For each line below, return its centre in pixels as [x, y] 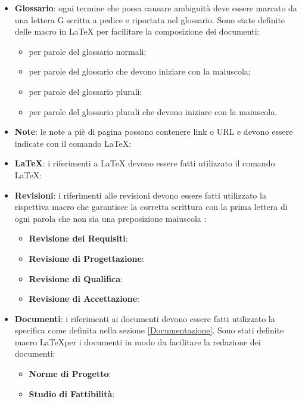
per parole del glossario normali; [88, 51]
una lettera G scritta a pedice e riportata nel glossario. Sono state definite [150, 19]
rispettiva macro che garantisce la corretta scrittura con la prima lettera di [151, 207]
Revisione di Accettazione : [84, 299]
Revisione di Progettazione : [86, 258]
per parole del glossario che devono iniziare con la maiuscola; [140, 71]
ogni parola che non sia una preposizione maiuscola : [110, 218]
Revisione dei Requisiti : [78, 238]
